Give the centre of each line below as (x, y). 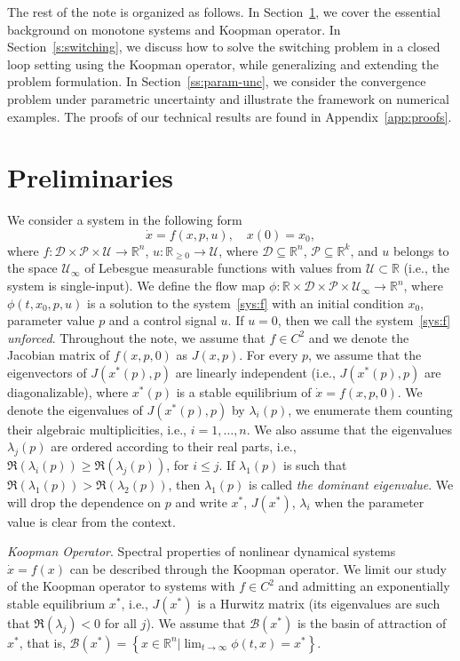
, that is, (42, 642)
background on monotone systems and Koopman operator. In (174, 29)
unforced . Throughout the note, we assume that (136, 337)
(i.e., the (426, 268)
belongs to (421, 250)
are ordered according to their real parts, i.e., (174, 446)
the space (32, 268)
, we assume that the (365, 355)
